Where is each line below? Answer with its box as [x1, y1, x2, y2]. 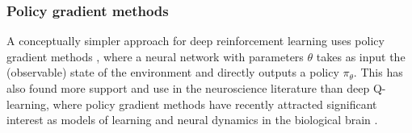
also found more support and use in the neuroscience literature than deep [6, 80, 370, 96]
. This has [353, 64, 403, 81]
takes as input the [316, 48, 406, 64]
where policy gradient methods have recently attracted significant [53, 95, 377, 112]
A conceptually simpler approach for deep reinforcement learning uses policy [6, 32, 385, 49]
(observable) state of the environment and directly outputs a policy [6, 64, 339, 81]
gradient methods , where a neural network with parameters [6, 48, 304, 64]
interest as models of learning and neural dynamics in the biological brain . [6, 111, 378, 128]
